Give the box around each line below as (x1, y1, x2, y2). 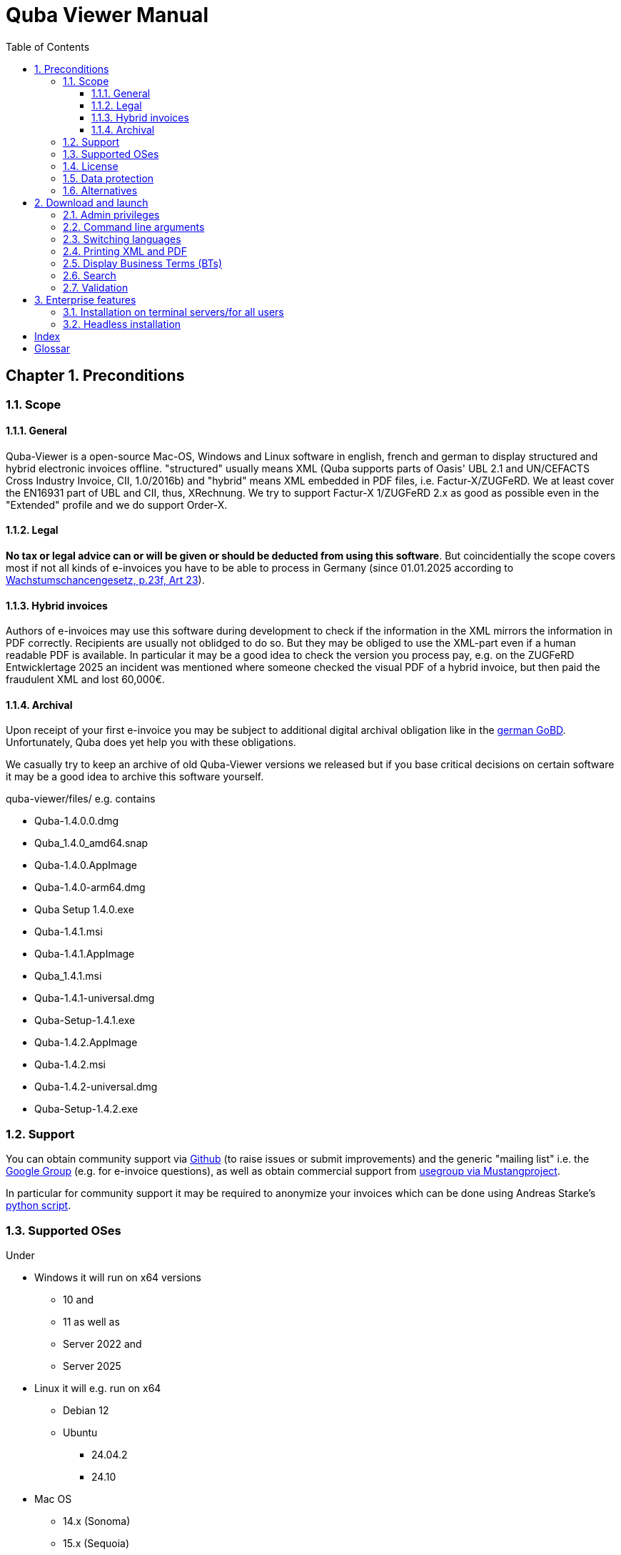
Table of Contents (6, 40, 90, 53)
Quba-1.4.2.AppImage (34, 1036, 138, 1049)
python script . (6, 1199, 71, 1212)
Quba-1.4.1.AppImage (34, 948, 135, 960)
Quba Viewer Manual (6, 3, 208, 27)
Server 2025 (63, 1359, 121, 1372)
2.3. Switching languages (63, 232, 181, 245)
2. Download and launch (34, 196, 148, 209)
